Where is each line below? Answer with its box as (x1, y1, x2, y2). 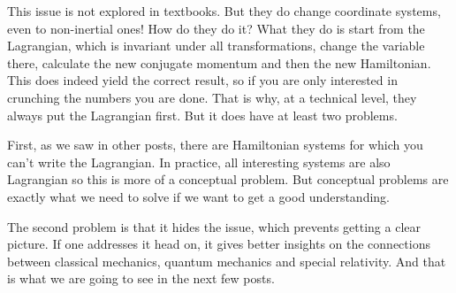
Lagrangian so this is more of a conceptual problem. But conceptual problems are (7, 170, 449, 189)
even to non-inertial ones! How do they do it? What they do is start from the (7, 19, 425, 37)
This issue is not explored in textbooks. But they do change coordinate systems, (7, 2, 441, 19)
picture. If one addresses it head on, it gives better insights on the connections (7, 235, 430, 253)
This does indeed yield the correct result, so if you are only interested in (7, 71, 398, 89)
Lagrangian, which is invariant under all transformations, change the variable (7, 36, 425, 55)
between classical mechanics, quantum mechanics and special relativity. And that (7, 251, 446, 270)
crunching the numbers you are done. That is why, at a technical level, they (7, 88, 417, 106)
